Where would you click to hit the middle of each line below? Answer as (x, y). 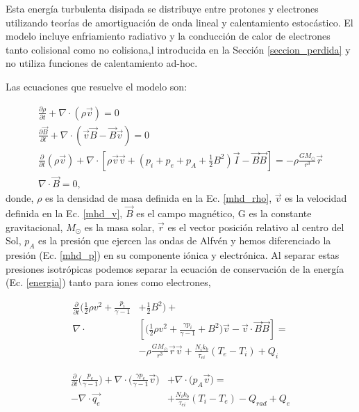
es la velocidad (316, 198)
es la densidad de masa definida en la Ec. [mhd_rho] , (159, 198)
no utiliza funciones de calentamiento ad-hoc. (102, 63)
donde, (20, 198)
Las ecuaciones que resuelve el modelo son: (97, 86)
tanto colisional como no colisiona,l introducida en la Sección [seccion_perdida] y (178, 49)
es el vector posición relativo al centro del (256, 227)
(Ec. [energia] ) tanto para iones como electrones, (108, 282)
